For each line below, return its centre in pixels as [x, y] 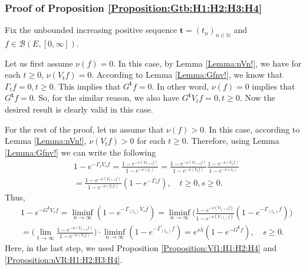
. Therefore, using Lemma [233, 141]
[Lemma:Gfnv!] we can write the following [80, 152]
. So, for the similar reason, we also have [106, 98]
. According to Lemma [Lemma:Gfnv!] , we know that [187, 75]
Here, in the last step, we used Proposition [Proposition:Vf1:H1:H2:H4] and [141, 248]
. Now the [257, 98]
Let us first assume [39, 63]
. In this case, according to [252, 129]
